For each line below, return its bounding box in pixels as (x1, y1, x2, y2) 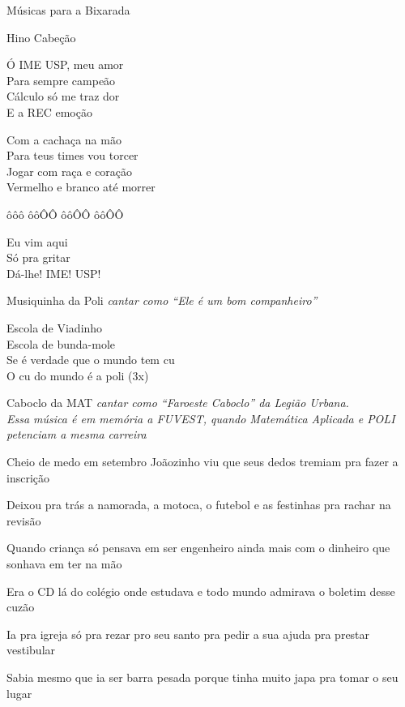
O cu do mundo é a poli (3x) (6, 366, 149, 383)
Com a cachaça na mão (6, 131, 122, 148)
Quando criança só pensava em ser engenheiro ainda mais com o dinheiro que (6, 539, 390, 556)
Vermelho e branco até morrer (6, 178, 156, 195)
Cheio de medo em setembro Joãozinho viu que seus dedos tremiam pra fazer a (6, 453, 399, 470)
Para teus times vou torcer (6, 147, 139, 164)
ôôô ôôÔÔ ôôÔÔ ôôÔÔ (6, 205, 124, 222)
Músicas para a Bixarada (6, 2, 130, 18)
